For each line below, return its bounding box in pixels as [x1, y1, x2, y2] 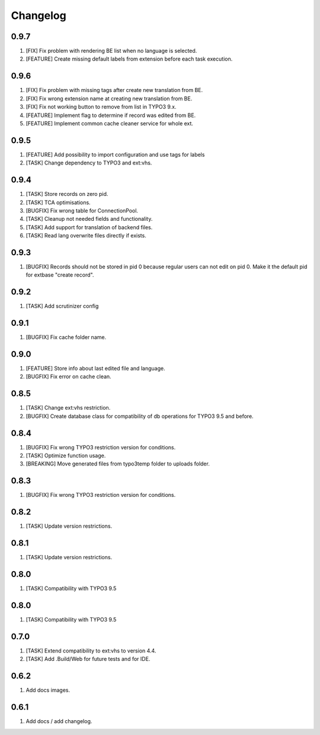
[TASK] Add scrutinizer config [25, 303, 99, 310]
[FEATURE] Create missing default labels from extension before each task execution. [25, 55, 233, 62]
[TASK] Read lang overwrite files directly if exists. [25, 232, 146, 239]
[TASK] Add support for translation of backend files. [25, 223, 153, 231]
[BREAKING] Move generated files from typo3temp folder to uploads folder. [25, 460, 210, 467]
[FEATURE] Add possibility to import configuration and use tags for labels [25, 151, 205, 158]
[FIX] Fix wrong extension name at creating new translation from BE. [25, 95, 193, 102]
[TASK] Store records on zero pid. [25, 191, 108, 198]
